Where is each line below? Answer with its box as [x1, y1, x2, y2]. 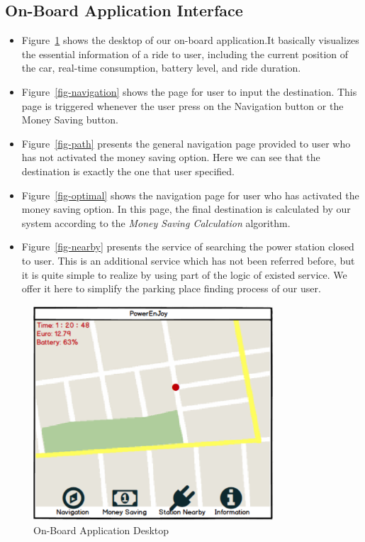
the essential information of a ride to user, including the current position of [21, 46, 349, 61]
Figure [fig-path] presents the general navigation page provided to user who [21, 135, 351, 150]
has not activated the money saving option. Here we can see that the [21, 150, 320, 165]
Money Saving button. [21, 112, 118, 127]
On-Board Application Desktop [33, 522, 169, 537]
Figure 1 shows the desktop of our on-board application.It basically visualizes [21, 33, 359, 48]
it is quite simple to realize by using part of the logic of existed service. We [21, 267, 347, 282]
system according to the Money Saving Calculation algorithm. [21, 215, 291, 230]
